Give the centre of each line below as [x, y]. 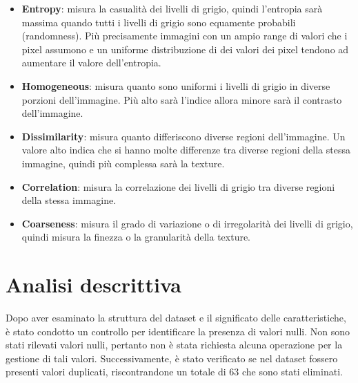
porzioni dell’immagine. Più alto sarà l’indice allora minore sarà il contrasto [182, 99]
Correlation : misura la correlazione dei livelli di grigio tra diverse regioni [178, 186]
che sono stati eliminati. [292, 372]
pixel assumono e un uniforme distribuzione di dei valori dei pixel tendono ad [185, 49]
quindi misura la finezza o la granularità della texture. [136, 237]
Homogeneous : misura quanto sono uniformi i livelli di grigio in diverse [176, 85]
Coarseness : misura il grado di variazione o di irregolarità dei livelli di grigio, [187, 223]
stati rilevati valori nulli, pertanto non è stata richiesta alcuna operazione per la [174, 345]
